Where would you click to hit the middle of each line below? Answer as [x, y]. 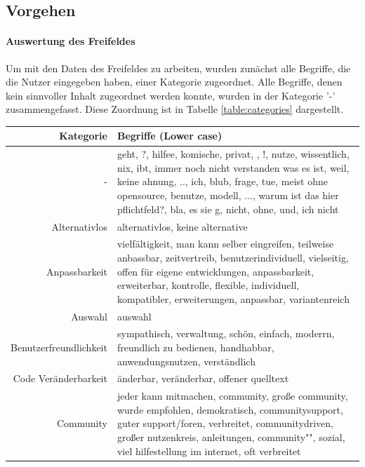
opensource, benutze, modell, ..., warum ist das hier [228, 195]
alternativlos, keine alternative [182, 226]
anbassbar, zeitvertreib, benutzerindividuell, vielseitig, [233, 257]
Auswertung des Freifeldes [71, 41]
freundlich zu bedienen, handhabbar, [195, 347]
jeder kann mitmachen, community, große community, [232, 396]
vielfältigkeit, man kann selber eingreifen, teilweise [225, 244]
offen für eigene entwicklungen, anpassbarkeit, [215, 271]
